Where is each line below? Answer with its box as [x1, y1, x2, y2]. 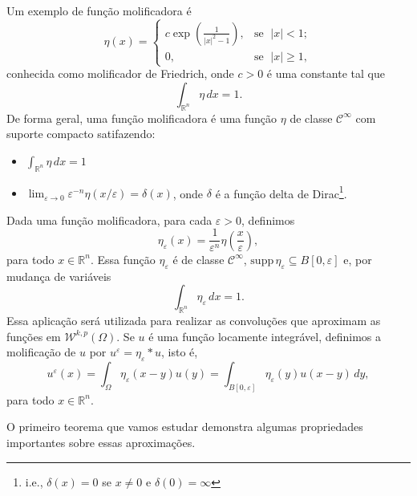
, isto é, [161, 344, 198, 360]
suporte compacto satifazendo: [6, 125, 156, 142]
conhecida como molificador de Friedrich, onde [6, 65, 234, 82]
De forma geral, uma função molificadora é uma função [6, 109, 277, 126]
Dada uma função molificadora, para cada [6, 211, 213, 228]
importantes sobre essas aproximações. [6, 434, 196, 451]
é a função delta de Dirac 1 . [215, 182, 347, 201]
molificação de [6, 344, 76, 360]
